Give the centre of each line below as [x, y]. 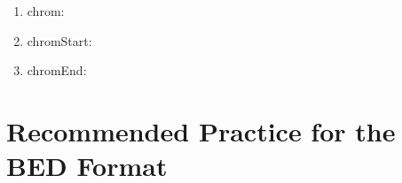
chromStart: [59, 40]
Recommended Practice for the [201, 130]
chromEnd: [57, 70]
